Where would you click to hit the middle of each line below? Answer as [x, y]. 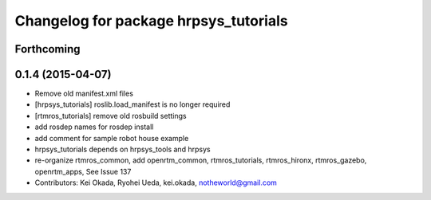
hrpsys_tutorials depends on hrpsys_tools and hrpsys [123, 149]
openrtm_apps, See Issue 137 [83, 171]
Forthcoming [47, 49]
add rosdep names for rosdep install [94, 127]
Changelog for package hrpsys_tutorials [151, 21]
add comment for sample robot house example [112, 138]
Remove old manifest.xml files [84, 94]
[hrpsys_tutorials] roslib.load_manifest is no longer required [132, 104]
